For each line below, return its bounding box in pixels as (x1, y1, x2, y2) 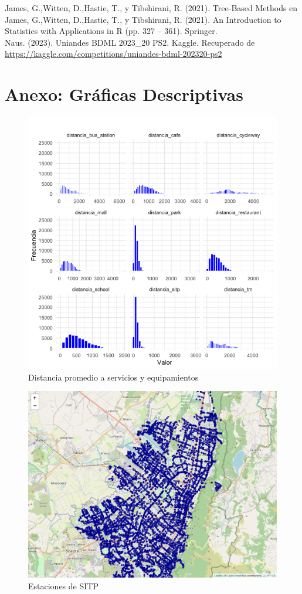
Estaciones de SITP (28, 579, 99, 592)
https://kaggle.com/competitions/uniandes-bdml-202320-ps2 (5, 47, 222, 60)
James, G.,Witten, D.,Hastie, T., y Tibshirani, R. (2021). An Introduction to (5, 13, 281, 25)
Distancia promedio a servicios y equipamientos (28, 371, 199, 383)
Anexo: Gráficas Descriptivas (5, 82, 243, 106)
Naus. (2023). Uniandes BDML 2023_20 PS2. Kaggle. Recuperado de (5, 36, 255, 48)
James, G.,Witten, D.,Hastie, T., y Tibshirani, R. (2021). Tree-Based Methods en (5, 2, 298, 13)
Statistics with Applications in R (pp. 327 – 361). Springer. (5, 25, 218, 37)
